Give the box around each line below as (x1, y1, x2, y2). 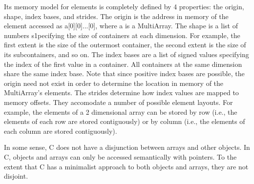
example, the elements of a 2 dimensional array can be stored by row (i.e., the (4, 106, 237, 117)
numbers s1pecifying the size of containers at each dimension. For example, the (4, 30, 240, 40)
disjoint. (4, 171, 28, 181)
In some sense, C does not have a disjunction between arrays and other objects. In (4, 142, 250, 152)
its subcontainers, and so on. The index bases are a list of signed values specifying (4, 49, 249, 59)
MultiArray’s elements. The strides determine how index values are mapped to (4, 87, 239, 98)
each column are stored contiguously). (4, 125, 117, 136)
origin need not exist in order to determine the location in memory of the (4, 78, 224, 88)
